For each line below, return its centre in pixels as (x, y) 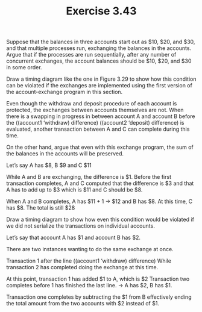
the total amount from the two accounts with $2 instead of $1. (83, 304)
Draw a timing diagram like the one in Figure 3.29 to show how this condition (101, 79)
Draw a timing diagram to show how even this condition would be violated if (100, 220)
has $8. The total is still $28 (41, 208)
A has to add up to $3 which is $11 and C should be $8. (74, 190)
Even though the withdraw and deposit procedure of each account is (92, 104)
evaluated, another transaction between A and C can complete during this (98, 129)
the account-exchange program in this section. (65, 92)
